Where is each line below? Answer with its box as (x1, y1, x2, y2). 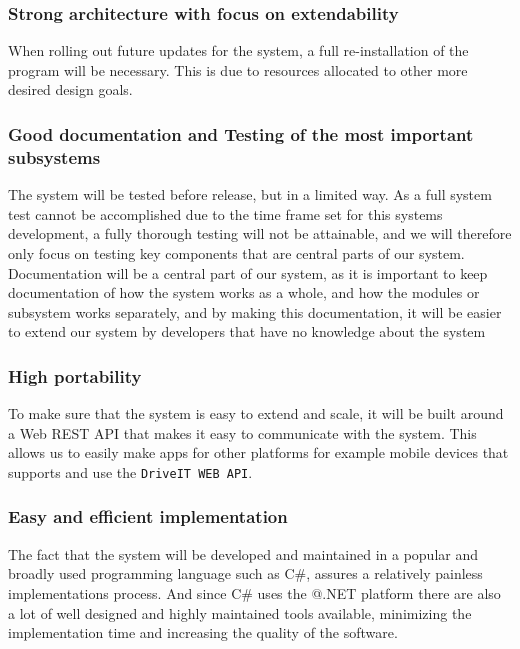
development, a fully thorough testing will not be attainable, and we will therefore (8, 223, 512, 244)
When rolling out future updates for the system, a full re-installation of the (8, 40, 469, 61)
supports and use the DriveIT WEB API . (8, 461, 253, 482)
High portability (8, 363, 142, 388)
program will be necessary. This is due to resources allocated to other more (8, 59, 468, 80)
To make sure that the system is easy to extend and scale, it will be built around (8, 403, 504, 424)
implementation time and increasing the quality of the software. (8, 622, 398, 643)
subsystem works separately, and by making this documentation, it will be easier (8, 301, 502, 322)
